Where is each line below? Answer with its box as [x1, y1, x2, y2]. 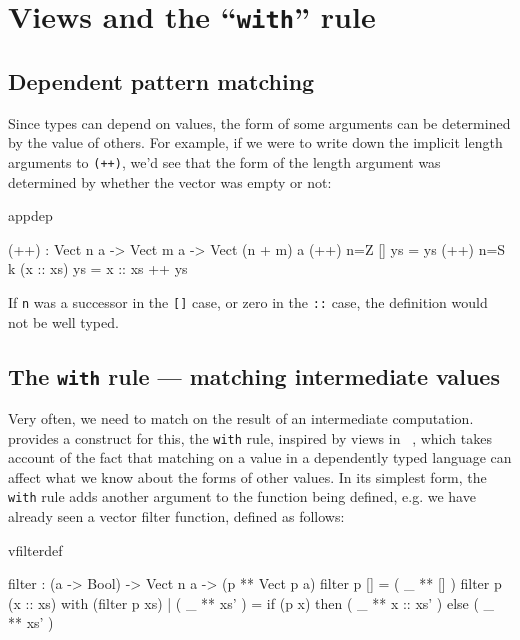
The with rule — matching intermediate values [8, 360, 500, 391]
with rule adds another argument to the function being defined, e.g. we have [8, 486, 476, 507]
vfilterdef [8, 539, 63, 560]
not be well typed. [8, 311, 119, 332]
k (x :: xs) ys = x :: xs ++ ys [8, 258, 188, 279]
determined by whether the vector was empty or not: [8, 171, 332, 192]
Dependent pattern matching [8, 65, 315, 96]
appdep [8, 205, 53, 226]
